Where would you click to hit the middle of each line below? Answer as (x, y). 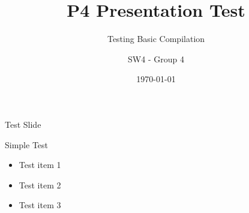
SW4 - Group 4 (156, 58)
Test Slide (23, 124)
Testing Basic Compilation (156, 39)
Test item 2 (40, 184)
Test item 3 (40, 205)
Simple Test (27, 144)
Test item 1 (40, 165)
